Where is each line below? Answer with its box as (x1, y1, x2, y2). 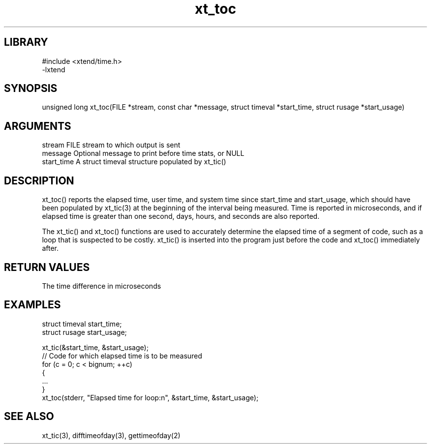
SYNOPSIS (4, 82, 58, 95)
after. (42, 244, 59, 253)
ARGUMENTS (4, 119, 71, 132)
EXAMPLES (4, 299, 61, 311)
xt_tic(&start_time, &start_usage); (42, 343, 149, 352)
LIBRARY (4, 36, 48, 49)
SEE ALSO (4, 410, 54, 423)
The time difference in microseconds (42, 281, 161, 290)
